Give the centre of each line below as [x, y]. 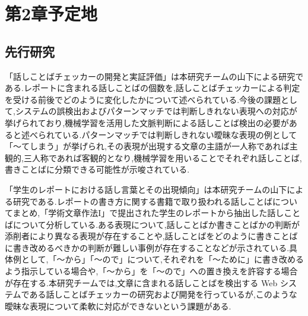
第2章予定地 [51, 13]
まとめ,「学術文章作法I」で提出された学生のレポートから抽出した [140, 213]
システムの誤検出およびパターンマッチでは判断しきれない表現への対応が [156, 111]
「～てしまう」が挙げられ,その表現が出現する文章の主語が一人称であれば [147, 146]
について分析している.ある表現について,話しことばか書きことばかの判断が [156, 224]
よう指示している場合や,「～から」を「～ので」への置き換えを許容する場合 [151, 271]
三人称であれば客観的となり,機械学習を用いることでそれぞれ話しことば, [163, 157]
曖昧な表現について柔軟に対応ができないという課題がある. [118, 306]
